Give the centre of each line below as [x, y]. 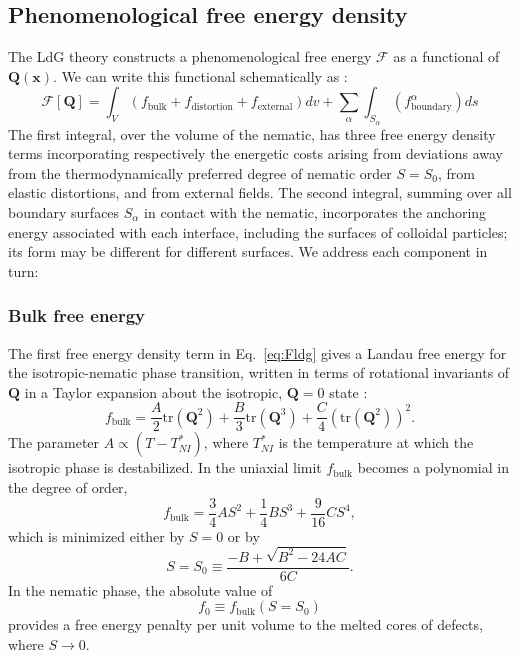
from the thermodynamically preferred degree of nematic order [200, 172]
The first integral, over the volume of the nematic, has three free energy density [252, 133]
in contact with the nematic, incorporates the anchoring [315, 211]
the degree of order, [68, 487]
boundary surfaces [64, 211]
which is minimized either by [96, 535]
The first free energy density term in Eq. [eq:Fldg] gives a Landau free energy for [257, 352]
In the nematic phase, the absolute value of [140, 589]
